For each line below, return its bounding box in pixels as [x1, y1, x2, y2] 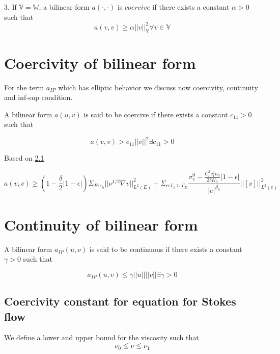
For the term [4, 82, 44, 92]
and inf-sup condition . [4, 92, 73, 103]
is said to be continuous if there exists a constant [89, 243, 242, 254]
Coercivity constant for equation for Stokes [4, 293, 236, 309]
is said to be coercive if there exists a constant [83, 109, 228, 119]
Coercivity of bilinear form [4, 52, 196, 73]
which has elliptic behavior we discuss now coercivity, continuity [58, 82, 258, 92]
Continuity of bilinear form [4, 214, 198, 235]
